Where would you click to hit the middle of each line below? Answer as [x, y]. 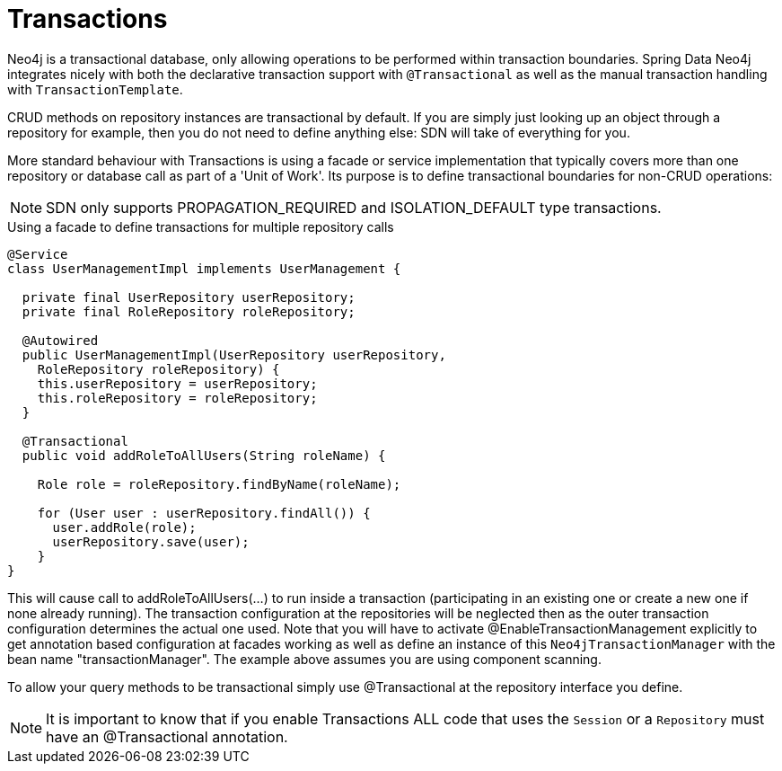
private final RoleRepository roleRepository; [189, 311]
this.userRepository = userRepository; [177, 383]
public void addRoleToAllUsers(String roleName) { [204, 455]
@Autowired [60, 340]
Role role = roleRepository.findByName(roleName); [219, 484]
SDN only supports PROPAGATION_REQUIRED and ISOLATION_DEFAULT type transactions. [354, 207]
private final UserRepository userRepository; [189, 297]
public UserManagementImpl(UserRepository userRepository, [234, 354]
